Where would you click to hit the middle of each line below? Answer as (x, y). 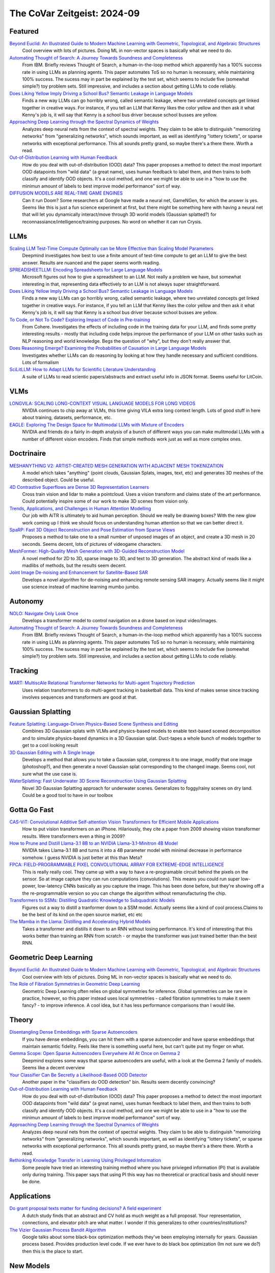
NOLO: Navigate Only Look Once (44, 614)
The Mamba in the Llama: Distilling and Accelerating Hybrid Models (80, 922)
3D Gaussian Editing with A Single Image (52, 752)
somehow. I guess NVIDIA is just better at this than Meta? (82, 857)
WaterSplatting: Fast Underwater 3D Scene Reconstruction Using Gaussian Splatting (98, 781)
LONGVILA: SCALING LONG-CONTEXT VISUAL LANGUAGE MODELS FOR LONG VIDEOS (102, 403)
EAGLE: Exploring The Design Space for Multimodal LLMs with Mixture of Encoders (97, 425)
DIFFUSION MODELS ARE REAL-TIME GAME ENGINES (66, 193)
